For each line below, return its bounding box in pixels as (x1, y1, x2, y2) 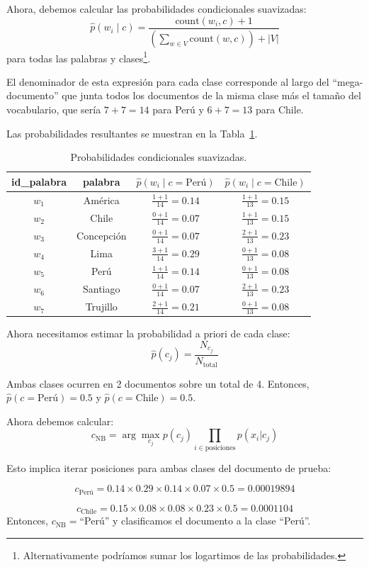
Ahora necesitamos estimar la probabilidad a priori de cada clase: (6, 326, 290, 341)
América (83, 192, 120, 207)
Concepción (76, 228, 127, 242)
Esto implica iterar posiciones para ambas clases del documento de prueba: (6, 460, 331, 475)
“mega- (332, 74, 363, 89)
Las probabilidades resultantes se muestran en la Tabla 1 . (6, 125, 258, 140)
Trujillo (85, 299, 118, 314)
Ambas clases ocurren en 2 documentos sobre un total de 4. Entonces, (6, 376, 310, 391)
